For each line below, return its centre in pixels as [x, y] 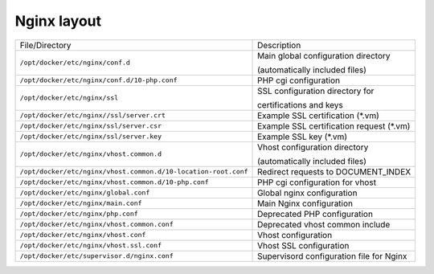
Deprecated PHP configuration [315, 214]
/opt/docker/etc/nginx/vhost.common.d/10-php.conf [114, 182]
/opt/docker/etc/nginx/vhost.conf [83, 235]
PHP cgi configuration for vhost [317, 182]
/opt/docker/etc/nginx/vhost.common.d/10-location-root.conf [134, 172]
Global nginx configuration [307, 193]
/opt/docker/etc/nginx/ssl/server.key [91, 137]
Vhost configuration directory [313, 147]
